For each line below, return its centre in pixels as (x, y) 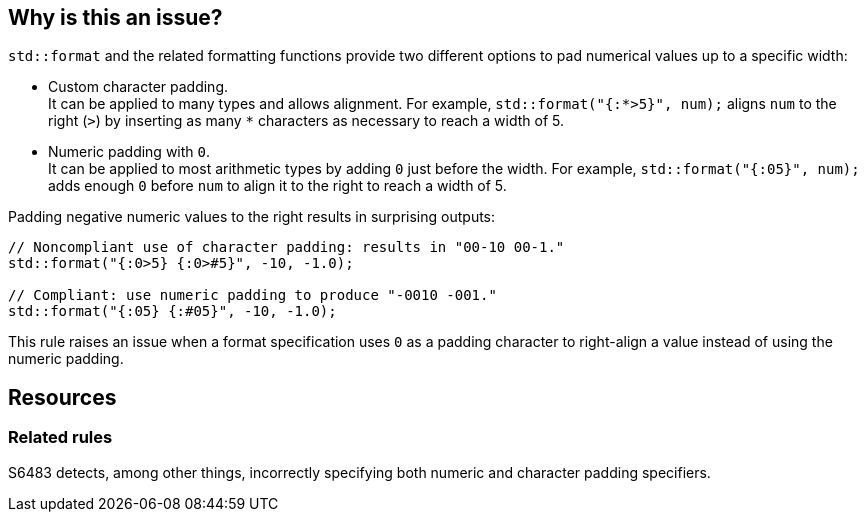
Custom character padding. (138, 87)
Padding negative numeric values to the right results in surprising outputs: (252, 217)
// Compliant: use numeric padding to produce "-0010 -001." (252, 295)
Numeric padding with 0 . (129, 152)
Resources (62, 397)
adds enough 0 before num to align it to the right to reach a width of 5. (277, 186)
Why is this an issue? (115, 17)
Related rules (60, 437)
